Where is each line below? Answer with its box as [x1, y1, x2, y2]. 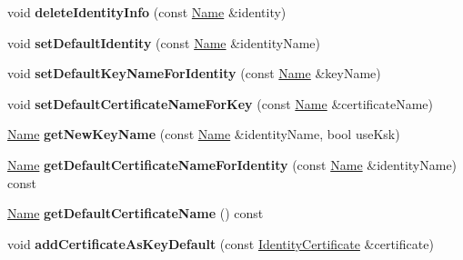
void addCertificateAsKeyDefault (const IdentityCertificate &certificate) [7, 234, 434, 253]
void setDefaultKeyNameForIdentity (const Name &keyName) [7, 64, 381, 83]
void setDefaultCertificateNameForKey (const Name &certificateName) [7, 94, 434, 113]
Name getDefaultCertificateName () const [7, 204, 264, 223]
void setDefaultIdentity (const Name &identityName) [7, 33, 321, 52]
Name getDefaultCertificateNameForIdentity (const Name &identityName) [7, 155, 458, 174]
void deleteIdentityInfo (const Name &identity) [7, 3, 287, 21]
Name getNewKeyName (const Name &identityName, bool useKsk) [7, 125, 400, 144]
